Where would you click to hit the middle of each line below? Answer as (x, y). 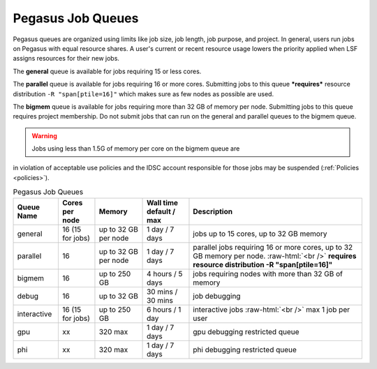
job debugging (217, 296)
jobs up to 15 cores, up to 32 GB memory (260, 234)
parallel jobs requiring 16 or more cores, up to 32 (273, 247)
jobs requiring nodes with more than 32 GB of (268, 273)
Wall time (162, 202)
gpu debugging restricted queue (246, 331)
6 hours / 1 (164, 309)
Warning (44, 135)
